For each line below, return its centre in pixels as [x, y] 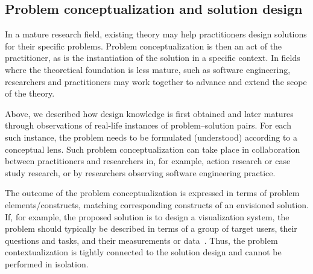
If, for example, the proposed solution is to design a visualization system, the [147, 216]
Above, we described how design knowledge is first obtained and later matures [149, 113]
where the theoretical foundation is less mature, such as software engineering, [148, 69]
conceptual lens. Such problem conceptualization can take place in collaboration [153, 149]
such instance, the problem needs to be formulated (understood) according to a [151, 137]
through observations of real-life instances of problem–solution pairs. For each [148, 125]
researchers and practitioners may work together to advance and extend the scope [156, 81]
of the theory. [30, 93]
